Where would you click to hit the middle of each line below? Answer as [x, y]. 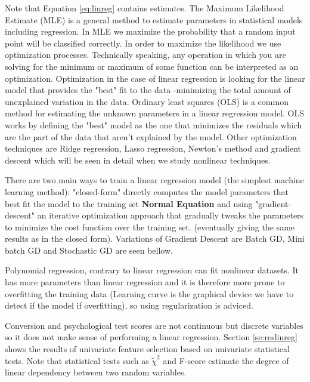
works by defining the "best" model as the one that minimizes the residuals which [154, 124]
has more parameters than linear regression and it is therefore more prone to [145, 282]
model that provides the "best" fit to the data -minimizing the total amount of [148, 90]
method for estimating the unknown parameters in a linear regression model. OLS [155, 113]
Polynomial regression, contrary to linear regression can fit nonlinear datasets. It [152, 270]
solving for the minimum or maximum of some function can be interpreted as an [152, 66]
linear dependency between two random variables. [96, 372]
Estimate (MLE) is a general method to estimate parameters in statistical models [154, 19]
